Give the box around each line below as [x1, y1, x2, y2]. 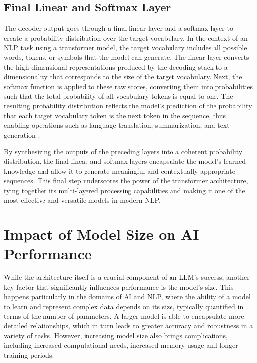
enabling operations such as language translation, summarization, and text [4, 120, 230, 130]
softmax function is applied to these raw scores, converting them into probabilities [4, 81, 253, 91]
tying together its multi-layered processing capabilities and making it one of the [4, 185, 245, 195]
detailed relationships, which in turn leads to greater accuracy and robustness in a [4, 320, 253, 331]
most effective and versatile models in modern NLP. [4, 195, 161, 205]
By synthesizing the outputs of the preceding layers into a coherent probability [4, 146, 243, 156]
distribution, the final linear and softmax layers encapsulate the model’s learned [4, 156, 246, 166]
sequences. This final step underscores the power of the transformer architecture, [4, 175, 248, 186]
